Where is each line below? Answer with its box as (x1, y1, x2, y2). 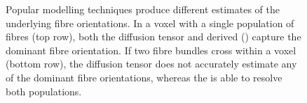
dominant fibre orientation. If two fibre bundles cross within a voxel (6, 42, 296, 57)
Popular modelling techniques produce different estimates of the (6, 2, 280, 16)
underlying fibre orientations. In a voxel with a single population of (6, 15, 294, 30)
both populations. (6, 84, 82, 98)
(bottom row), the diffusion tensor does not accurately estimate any (6, 56, 297, 71)
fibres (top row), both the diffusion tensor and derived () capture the (6, 29, 301, 44)
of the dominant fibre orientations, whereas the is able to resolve (6, 70, 282, 84)
